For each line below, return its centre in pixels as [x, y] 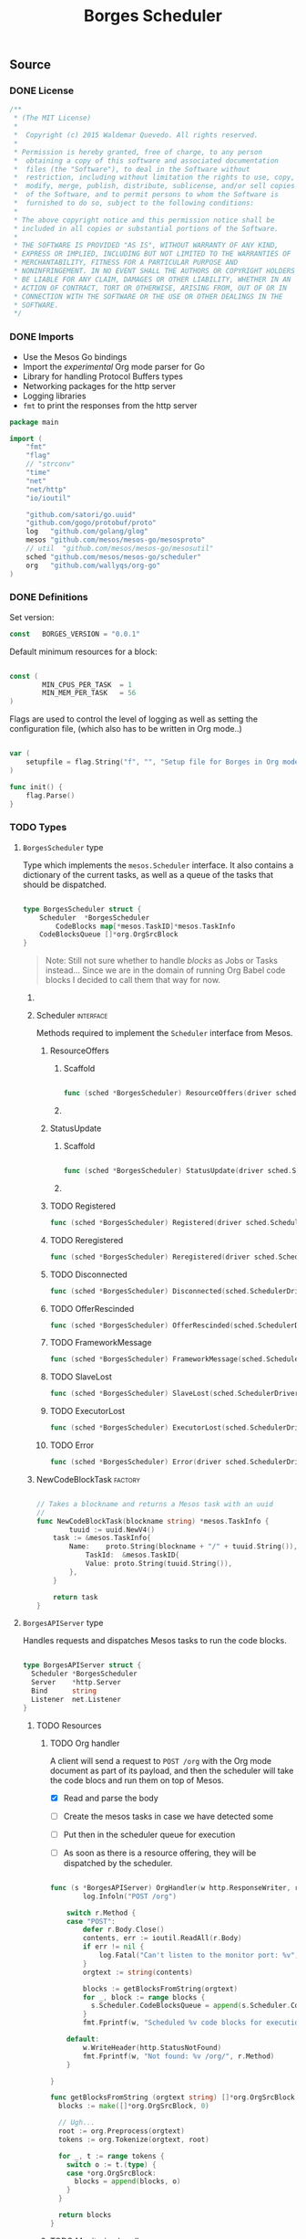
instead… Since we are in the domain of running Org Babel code [165, 970]
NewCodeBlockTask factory [88, 1479]
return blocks [85, 2215]
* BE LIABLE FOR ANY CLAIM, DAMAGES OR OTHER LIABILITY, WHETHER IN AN [152, 280]
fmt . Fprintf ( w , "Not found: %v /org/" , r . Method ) [178, 2056]
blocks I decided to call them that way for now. [133, 980]
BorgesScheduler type [63, 847]
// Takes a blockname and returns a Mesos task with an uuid [154, 1504]
